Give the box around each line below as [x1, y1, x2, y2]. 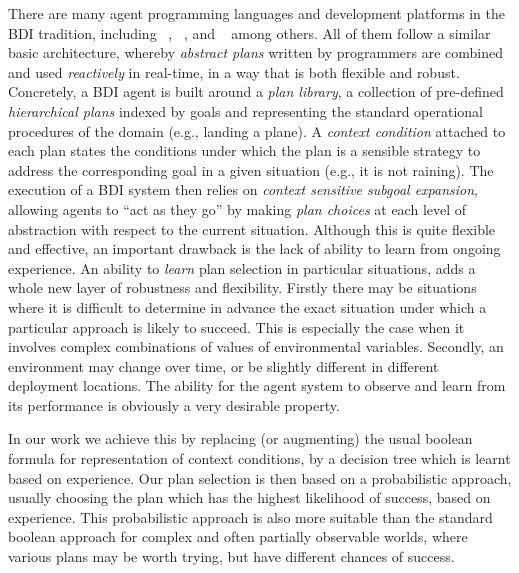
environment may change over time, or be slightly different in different [8, 355, 439, 376]
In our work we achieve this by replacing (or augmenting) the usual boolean [8, 428, 473, 449]
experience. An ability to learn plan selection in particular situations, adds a [8, 257, 476, 278]
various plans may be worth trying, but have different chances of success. [8, 546, 455, 567]
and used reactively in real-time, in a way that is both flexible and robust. [8, 61, 460, 82]
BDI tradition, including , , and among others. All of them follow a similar [8, 22, 491, 43]
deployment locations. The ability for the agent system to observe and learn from [8, 375, 506, 396]
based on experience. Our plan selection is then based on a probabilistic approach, [8, 467, 512, 488]
